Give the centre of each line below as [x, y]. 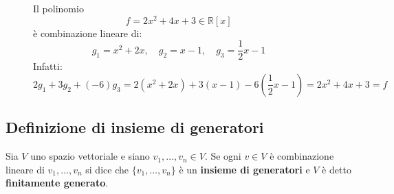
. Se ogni [223, 156]
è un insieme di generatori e [244, 169]
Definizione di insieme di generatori [135, 127]
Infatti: [48, 66]
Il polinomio [58, 8]
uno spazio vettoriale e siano [90, 156]
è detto [337, 169]
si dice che [107, 169]
